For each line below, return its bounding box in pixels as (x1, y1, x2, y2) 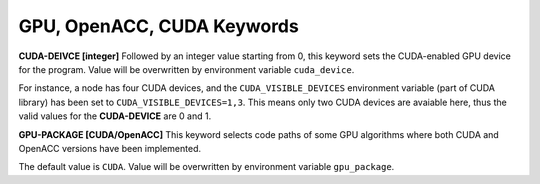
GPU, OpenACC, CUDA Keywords (18, 15, 299, 37)
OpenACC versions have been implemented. (18, 142, 202, 154)
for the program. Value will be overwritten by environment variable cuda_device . (18, 63, 355, 75)
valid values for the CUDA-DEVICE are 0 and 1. (18, 110, 212, 122)
